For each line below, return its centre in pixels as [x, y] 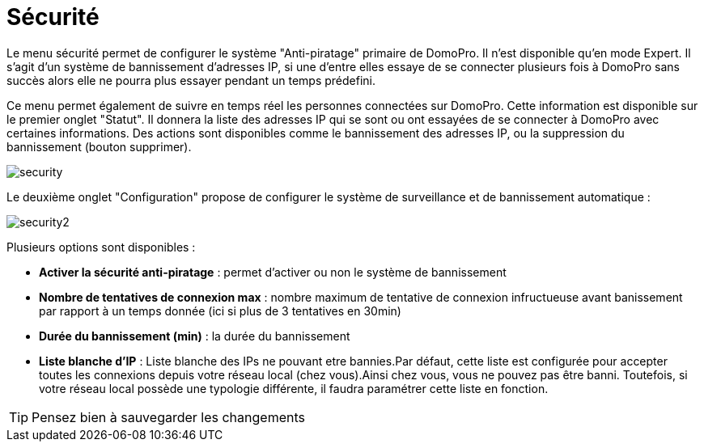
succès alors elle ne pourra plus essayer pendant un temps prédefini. [191, 80]
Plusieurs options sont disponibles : [101, 247]
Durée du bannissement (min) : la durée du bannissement [195, 336]
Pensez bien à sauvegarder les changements [168, 417]
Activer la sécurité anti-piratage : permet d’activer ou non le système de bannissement [273, 272]
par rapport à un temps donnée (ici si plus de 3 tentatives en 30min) [220, 311]
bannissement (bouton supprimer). [99, 146]
